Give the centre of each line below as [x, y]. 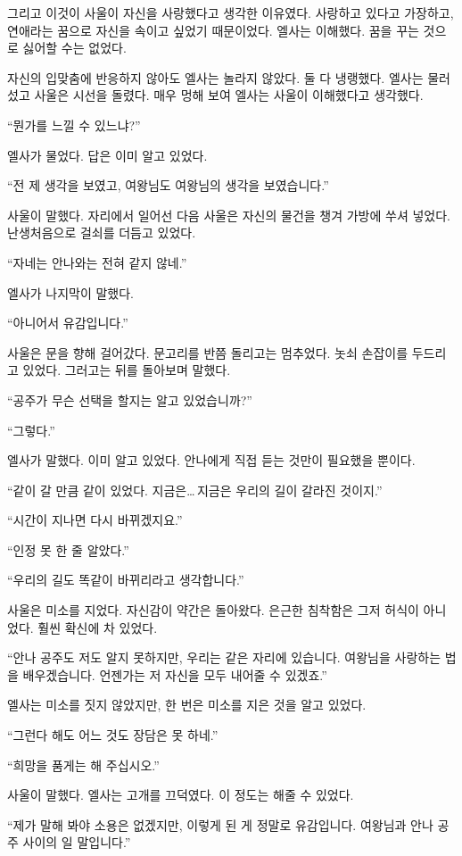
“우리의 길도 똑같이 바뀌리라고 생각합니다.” [126, 580]
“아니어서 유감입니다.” [68, 323]
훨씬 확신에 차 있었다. [98, 627]
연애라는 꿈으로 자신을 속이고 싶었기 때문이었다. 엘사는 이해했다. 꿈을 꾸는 [213, 30]
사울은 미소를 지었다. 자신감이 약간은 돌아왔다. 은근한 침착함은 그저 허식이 [213, 610]
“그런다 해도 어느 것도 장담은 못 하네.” [113, 735]
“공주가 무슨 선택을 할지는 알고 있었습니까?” [130, 399]
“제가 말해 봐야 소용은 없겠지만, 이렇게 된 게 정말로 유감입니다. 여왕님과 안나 [220, 824]
